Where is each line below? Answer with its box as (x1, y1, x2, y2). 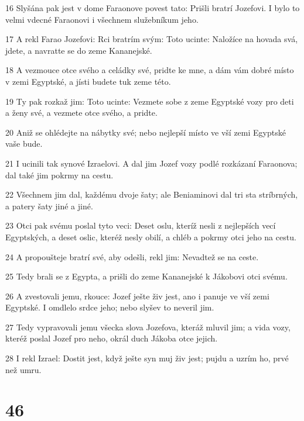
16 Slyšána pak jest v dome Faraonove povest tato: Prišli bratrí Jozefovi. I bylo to (5, 2, 300, 13)
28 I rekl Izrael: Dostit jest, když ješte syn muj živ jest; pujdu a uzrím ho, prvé (5, 352, 289, 364)
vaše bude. (5, 137, 43, 150)
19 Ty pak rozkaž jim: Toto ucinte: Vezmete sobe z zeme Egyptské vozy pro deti (5, 95, 294, 107)
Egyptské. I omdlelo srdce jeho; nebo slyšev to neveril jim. (5, 301, 214, 313)
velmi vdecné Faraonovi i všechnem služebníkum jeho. (5, 13, 199, 25)
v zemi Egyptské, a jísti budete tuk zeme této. (5, 75, 171, 87)
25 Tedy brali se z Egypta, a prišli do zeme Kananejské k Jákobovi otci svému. (5, 270, 288, 282)
